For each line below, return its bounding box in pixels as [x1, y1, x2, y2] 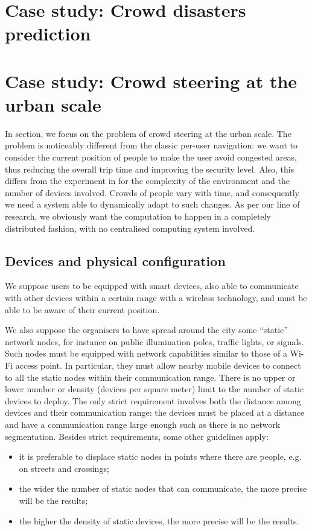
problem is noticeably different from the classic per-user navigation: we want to [5, 139, 298, 151]
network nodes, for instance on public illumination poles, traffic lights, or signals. [5, 335, 304, 348]
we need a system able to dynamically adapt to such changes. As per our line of [5, 198, 300, 211]
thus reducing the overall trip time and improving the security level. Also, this [5, 162, 294, 175]
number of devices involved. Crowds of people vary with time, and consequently [5, 186, 300, 199]
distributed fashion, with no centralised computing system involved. [5, 221, 255, 234]
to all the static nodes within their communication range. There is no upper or [5, 370, 296, 383]
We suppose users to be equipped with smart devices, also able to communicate [5, 279, 299, 292]
